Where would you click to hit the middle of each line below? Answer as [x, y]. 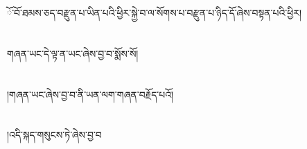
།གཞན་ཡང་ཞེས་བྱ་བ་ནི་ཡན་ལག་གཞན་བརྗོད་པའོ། [90, 94]
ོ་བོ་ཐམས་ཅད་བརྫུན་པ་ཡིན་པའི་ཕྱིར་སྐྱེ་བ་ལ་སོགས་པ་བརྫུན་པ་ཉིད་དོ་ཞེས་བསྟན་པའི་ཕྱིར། [155, 12]
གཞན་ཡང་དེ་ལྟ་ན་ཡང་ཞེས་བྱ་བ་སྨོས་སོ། [73, 53]
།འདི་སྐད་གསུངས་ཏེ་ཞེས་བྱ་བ [54, 135]
